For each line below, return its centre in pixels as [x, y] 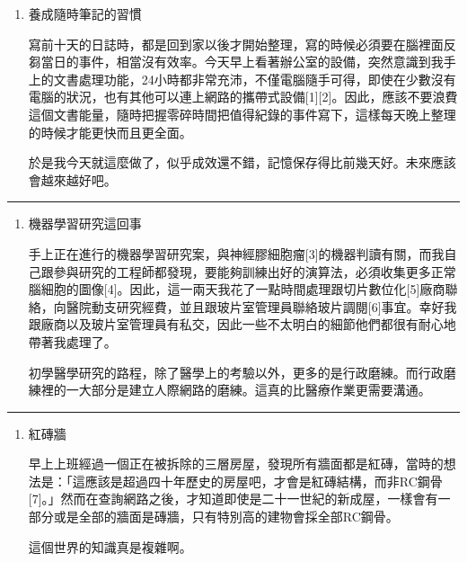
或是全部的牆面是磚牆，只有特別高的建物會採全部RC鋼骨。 [226, 517]
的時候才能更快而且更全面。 [110, 132]
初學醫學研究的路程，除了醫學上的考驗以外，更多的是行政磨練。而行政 [236, 372]
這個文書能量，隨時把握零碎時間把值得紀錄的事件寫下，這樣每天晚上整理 [242, 114]
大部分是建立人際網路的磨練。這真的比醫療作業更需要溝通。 [255, 390]
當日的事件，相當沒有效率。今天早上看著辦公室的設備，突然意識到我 [242, 62]
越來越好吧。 [79, 179]
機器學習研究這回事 [85, 223]
